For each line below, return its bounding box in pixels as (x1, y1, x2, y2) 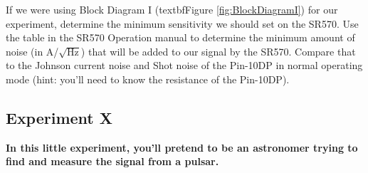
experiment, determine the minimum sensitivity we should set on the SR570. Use (6, 16, 359, 31)
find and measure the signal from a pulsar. (6, 154, 219, 169)
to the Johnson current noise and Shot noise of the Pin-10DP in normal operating (6, 58, 363, 73)
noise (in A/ (6, 43, 59, 58)
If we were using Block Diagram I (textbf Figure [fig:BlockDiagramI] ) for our (6, 2, 338, 16)
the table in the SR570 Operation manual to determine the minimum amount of (6, 30, 355, 45)
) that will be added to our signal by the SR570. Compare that (80, 43, 356, 58)
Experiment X (6, 106, 113, 128)
